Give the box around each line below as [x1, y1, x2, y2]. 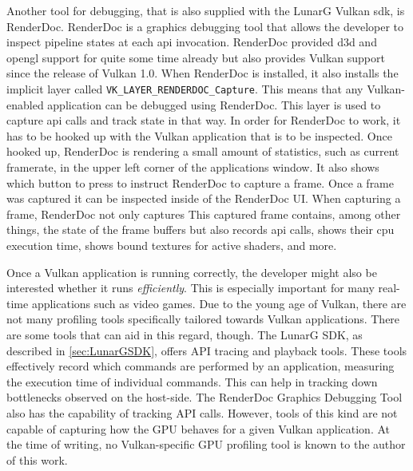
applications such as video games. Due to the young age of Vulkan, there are [31, 295, 407, 311]
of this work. [6, 451, 68, 468]
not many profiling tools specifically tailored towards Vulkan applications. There [6, 311, 400, 327]
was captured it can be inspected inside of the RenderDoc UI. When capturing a [6, 190, 401, 207]
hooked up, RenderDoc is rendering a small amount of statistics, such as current [6, 143, 399, 160]
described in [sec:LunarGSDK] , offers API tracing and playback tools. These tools [6, 342, 407, 358]
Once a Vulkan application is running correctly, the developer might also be [6, 263, 377, 280]
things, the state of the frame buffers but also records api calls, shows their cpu [6, 221, 395, 238]
